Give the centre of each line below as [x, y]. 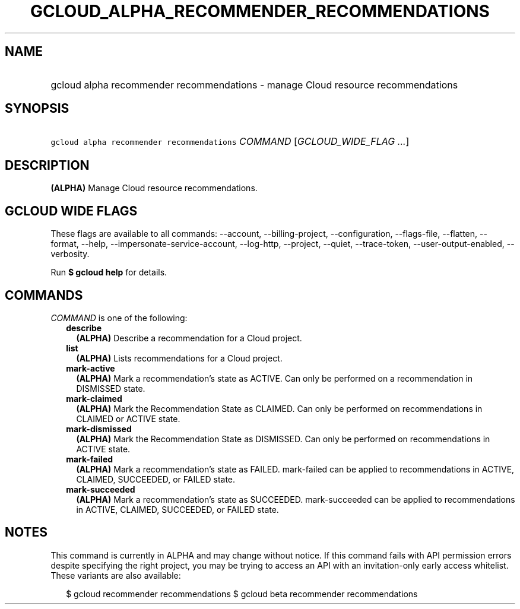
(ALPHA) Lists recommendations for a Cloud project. [179, 358]
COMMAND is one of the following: [119, 318]
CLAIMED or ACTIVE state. [128, 418]
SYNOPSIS [37, 109]
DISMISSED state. [111, 388]
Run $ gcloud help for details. [109, 272]
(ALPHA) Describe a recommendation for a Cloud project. [189, 338]
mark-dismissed [99, 429]
